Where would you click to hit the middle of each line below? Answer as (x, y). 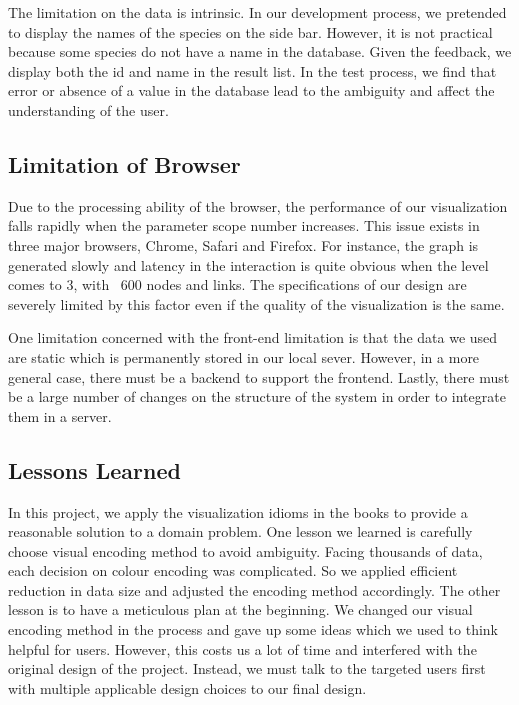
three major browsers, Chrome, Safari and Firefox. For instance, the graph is (243, 244)
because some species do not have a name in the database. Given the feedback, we (260, 51)
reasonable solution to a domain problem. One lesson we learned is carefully (240, 531)
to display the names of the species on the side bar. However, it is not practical (250, 31)
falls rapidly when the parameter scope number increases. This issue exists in (244, 225)
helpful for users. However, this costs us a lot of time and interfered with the (242, 648)
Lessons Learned (94, 469)
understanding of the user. (88, 109)
